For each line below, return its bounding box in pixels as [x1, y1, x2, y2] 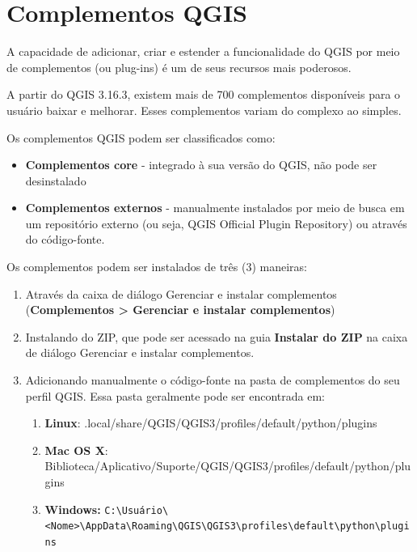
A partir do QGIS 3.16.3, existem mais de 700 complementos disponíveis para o [6, 86, 401, 103]
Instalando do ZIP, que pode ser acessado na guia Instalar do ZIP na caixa [25, 328, 408, 345]
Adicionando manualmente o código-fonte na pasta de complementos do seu [25, 372, 400, 389]
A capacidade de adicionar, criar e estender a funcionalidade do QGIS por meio [6, 43, 400, 60]
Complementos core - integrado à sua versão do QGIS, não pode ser [25, 156, 377, 173]
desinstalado [25, 172, 86, 189]
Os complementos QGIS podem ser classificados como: [6, 129, 276, 146]
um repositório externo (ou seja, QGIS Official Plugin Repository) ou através [25, 214, 407, 231]
